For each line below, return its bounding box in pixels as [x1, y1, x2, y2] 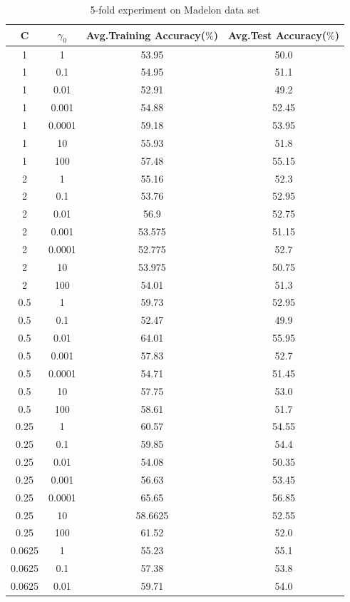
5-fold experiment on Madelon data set [90, 2, 260, 16]
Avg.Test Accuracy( [228, 27, 326, 42]
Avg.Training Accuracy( [86, 27, 206, 42]
